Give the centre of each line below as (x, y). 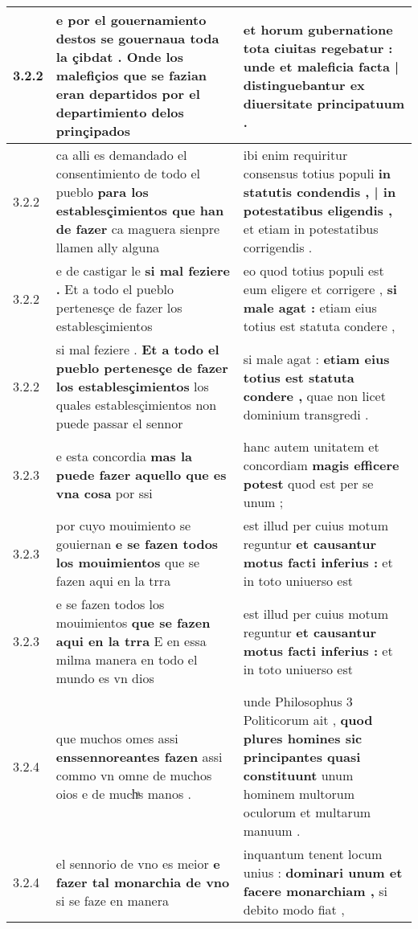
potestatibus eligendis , (318, 210)
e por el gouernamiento (131, 20)
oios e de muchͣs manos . (124, 794)
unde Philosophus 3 (298, 701)
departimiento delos (120, 112)
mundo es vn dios (105, 678)
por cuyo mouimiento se (123, 525)
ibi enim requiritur (295, 155)
